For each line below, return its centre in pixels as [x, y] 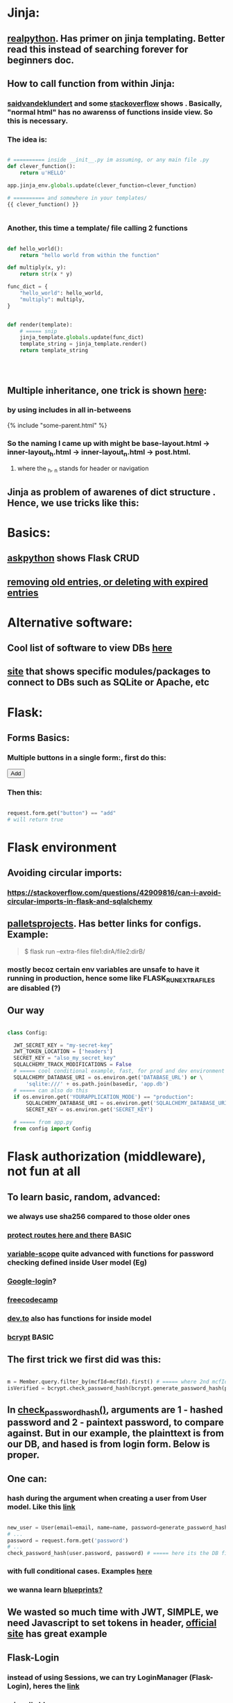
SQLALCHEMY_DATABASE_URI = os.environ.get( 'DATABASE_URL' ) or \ [108, 1077]
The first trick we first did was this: [84, 1360]
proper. [24, 1455]
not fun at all [44, 1171]
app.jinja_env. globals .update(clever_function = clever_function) [102, 185]
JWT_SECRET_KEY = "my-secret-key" [63, 1045]
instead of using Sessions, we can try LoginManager [97, 1677]
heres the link [56, 1686]
